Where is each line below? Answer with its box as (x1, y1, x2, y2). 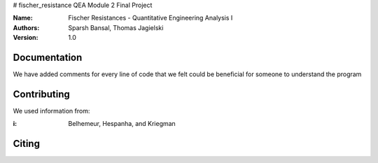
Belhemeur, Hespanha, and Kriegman (68, 120, 176, 128)
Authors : (13, 23, 40, 31)
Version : (13, 34, 38, 42)
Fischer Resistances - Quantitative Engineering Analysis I (68, 14, 233, 22)
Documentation (13, 51, 83, 63)
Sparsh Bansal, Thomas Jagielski (68, 23, 164, 31)
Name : (13, 14, 33, 22)
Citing (13, 138, 40, 150)
